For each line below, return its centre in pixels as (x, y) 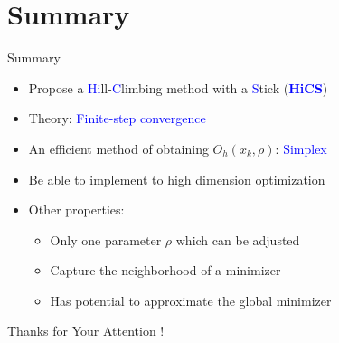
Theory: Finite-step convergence (117, 118)
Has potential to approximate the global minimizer (191, 300)
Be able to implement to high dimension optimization (177, 179)
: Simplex (301, 148)
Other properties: (76, 210)
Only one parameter (106, 239)
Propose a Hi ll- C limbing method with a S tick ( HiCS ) (178, 87)
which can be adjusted (238, 239)
